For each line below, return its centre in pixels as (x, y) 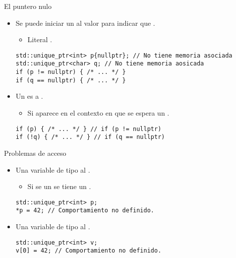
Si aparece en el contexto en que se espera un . (98, 113)
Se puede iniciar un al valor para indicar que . (85, 23)
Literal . (40, 39)
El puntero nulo (28, 6)
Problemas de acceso (35, 153)
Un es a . (29, 96)
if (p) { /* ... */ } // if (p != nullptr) (88, 129)
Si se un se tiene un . (59, 186)
